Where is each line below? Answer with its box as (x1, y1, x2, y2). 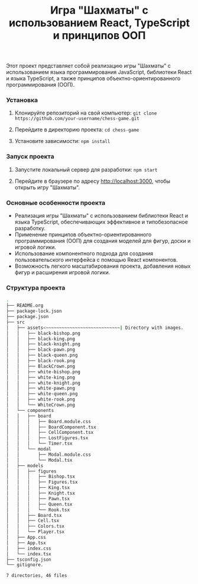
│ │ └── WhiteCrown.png (6, 402, 76, 408)
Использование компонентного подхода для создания (14, 250, 154, 257)
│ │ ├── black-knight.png (6, 341, 81, 347)
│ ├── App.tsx (6, 539, 46, 546)
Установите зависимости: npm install (14, 138, 111, 145)
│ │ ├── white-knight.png (6, 380, 81, 386)
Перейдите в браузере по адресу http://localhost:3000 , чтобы (14, 177, 170, 185)
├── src (6, 319, 25, 325)
